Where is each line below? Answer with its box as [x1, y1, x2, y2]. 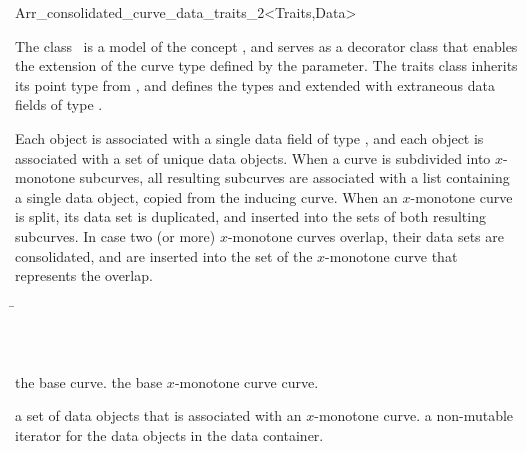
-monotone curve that [325, 245, 458, 266]
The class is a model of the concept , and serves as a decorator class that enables [15, 35, 518, 56]
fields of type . [15, 94, 103, 115]
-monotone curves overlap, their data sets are [227, 225, 504, 246]
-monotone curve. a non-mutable [314, 405, 514, 426]
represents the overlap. [15, 265, 153, 286]
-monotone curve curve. [174, 371, 319, 392]
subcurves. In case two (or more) [15, 225, 216, 246]
